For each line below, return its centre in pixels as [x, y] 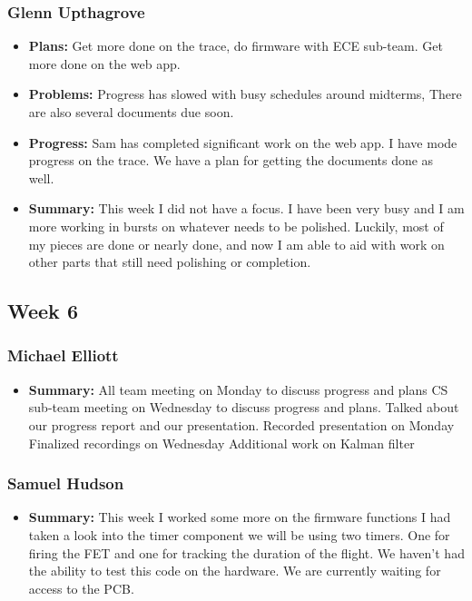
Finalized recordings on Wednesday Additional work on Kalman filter [221, 443]
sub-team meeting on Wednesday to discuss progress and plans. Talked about [244, 407]
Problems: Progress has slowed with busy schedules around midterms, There [245, 94]
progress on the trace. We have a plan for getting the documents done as [231, 160]
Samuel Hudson [66, 483]
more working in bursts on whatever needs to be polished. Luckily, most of [236, 226]
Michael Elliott [63, 355]
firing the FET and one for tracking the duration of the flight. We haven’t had [246, 552]
